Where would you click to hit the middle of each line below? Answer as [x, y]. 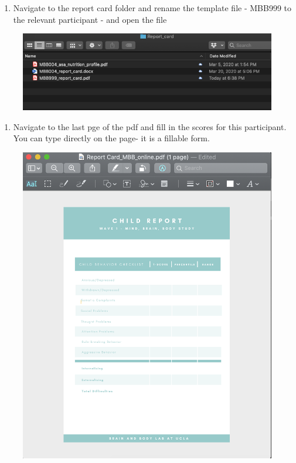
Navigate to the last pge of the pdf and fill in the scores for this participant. [150, 126]
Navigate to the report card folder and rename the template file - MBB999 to [152, 8]
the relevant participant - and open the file [90, 19]
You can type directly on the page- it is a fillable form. [111, 138]
